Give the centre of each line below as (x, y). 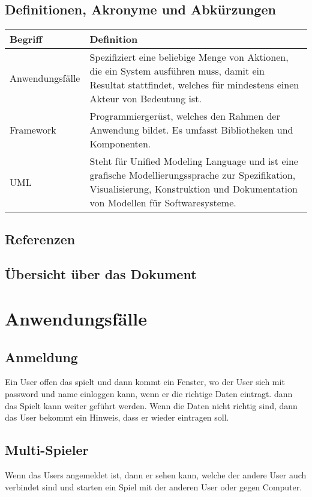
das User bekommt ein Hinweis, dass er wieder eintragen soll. (117, 417)
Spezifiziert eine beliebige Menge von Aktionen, (189, 57)
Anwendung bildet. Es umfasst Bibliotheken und (191, 130)
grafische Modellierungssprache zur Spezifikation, (193, 175)
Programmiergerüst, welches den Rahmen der (185, 116)
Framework (33, 130)
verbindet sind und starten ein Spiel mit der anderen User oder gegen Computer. (154, 486)
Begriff (26, 39)
